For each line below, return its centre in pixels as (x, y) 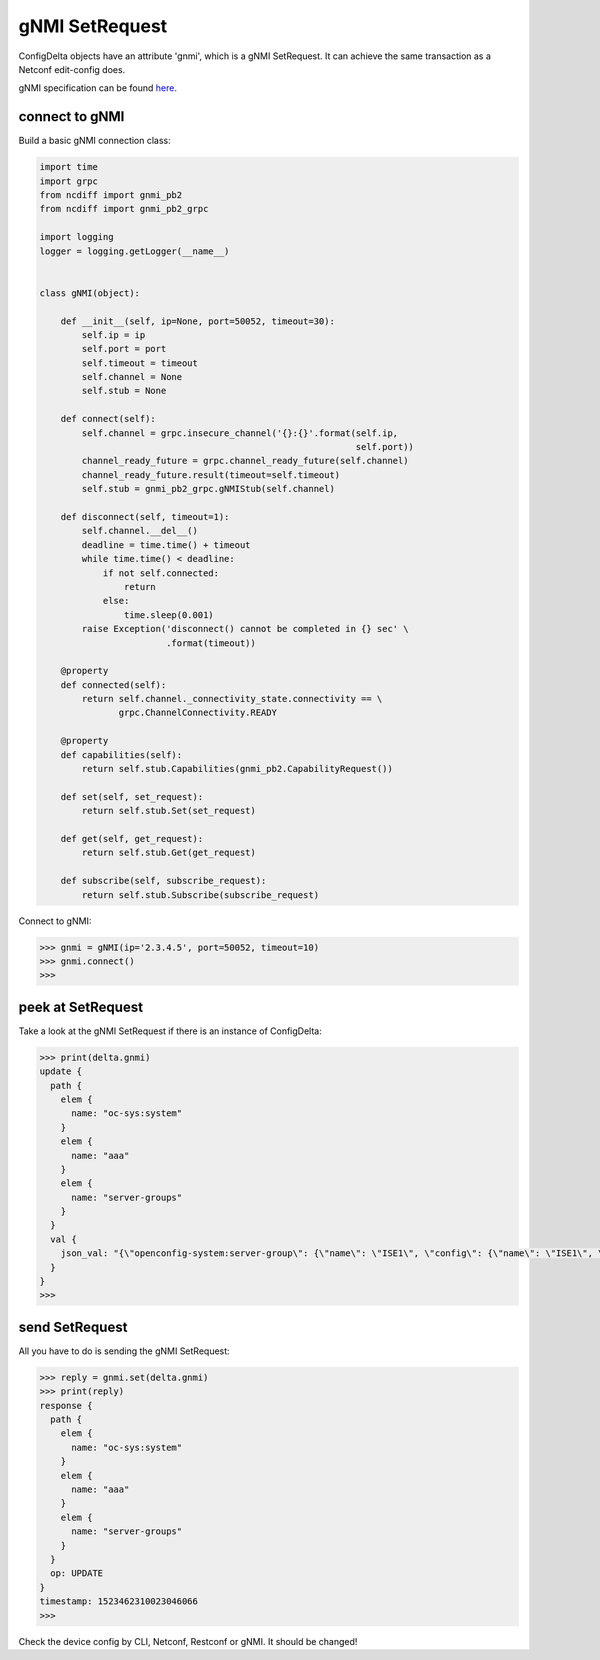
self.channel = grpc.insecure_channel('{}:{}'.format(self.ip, (240, 433)
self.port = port (124, 349)
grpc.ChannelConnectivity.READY (197, 713)
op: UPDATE (77, 1573)
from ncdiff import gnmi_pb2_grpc (124, 209)
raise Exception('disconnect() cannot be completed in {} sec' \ (245, 629)
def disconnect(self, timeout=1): (145, 516)
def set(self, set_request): (132, 796)
